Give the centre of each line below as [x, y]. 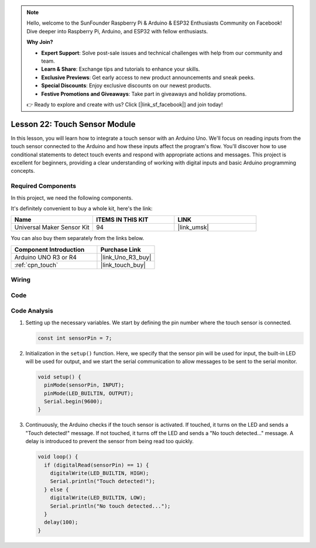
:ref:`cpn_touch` [36, 265]
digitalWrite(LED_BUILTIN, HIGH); [99, 473]
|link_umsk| [193, 227]
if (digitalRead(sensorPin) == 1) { [97, 465]
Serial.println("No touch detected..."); [110, 506]
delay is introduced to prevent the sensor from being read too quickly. [110, 441]
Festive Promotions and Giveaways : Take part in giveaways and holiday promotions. [144, 94]
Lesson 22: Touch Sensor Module [73, 124]
